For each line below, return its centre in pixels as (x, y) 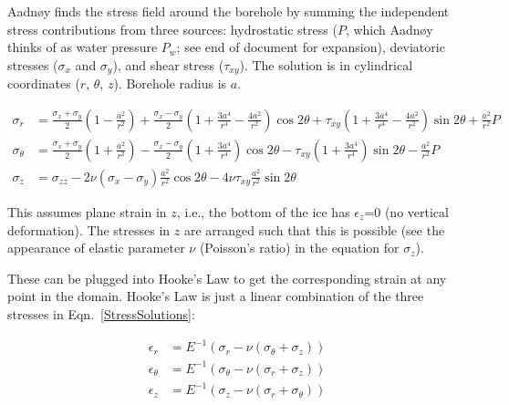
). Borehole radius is (170, 83)
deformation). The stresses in (89, 229)
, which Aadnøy (389, 29)
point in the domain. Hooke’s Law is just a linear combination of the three (216, 296)
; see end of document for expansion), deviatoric (311, 47)
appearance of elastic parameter (96, 248)
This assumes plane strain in (87, 211)
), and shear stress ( (168, 64)
